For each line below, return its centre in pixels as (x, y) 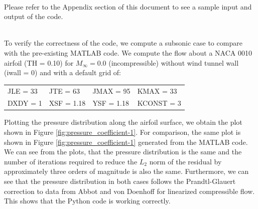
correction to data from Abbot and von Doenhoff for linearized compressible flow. (130, 191)
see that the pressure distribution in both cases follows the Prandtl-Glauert (120, 181)
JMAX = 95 (111, 90)
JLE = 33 (23, 90)
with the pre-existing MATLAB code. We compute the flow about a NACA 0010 (128, 52)
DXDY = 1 (25, 103)
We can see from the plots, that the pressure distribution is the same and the (123, 152)
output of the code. (34, 16)
